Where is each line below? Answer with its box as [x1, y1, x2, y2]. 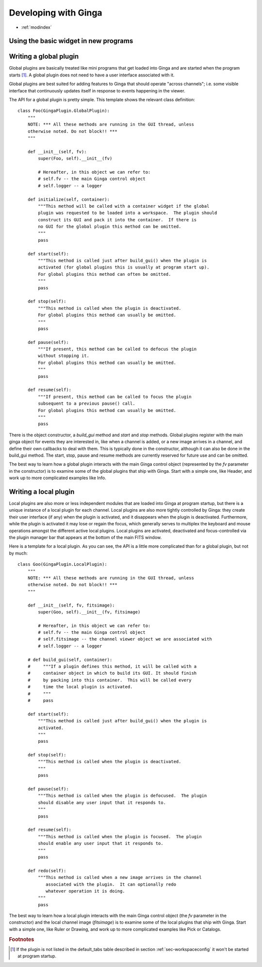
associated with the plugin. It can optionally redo [45, 881, 177, 887]
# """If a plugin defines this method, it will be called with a [27, 664, 197, 669]
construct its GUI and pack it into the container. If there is [38, 217, 197, 222]
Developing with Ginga [9, 7, 102, 18]
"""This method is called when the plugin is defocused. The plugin [38, 793, 207, 799]
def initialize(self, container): [27, 197, 110, 202]
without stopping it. [38, 353, 90, 358]
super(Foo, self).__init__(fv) [38, 156, 113, 161]
